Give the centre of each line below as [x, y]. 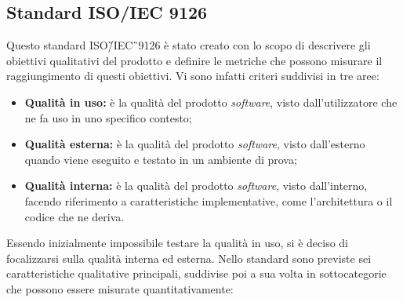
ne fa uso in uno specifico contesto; [108, 117]
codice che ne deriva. [74, 216]
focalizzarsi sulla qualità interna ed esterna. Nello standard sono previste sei [189, 258]
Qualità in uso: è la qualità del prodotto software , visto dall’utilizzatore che [211, 102]
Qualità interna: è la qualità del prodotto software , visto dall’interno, [196, 186]
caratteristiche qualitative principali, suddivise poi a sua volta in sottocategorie [196, 273]
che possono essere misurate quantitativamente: [120, 288]
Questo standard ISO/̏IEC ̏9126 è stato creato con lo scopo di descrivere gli [189, 45]
